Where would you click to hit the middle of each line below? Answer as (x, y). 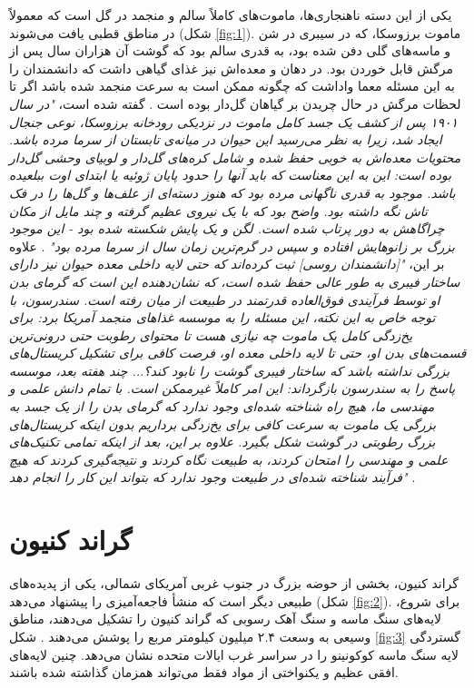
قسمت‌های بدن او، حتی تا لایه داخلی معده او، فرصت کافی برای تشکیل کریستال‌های (238, 353)
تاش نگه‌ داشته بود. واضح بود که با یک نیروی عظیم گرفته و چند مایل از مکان (218, 210)
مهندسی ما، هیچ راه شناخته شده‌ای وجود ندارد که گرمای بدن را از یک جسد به (222, 406)
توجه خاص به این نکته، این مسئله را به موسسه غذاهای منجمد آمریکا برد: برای (222, 317)
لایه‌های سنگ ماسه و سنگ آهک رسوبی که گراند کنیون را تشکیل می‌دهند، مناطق (226, 619)
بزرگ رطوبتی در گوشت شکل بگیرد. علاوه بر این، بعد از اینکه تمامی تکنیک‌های (222, 442)
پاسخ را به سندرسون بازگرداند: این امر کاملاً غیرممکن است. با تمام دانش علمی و (232, 388)
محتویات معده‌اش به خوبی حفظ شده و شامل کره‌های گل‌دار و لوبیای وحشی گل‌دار (235, 157)
